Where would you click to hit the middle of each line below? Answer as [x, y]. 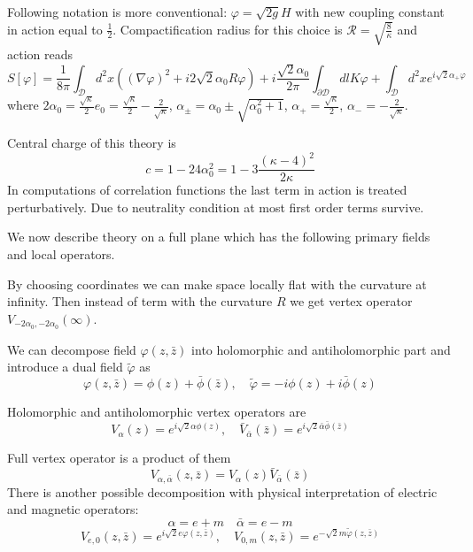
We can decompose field [72, 349]
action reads [40, 54]
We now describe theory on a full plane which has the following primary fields [219, 237]
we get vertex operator [351, 301]
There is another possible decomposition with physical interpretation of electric [222, 491]
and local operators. [61, 254]
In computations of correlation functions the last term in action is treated [207, 190]
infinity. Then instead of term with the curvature [140, 301]
